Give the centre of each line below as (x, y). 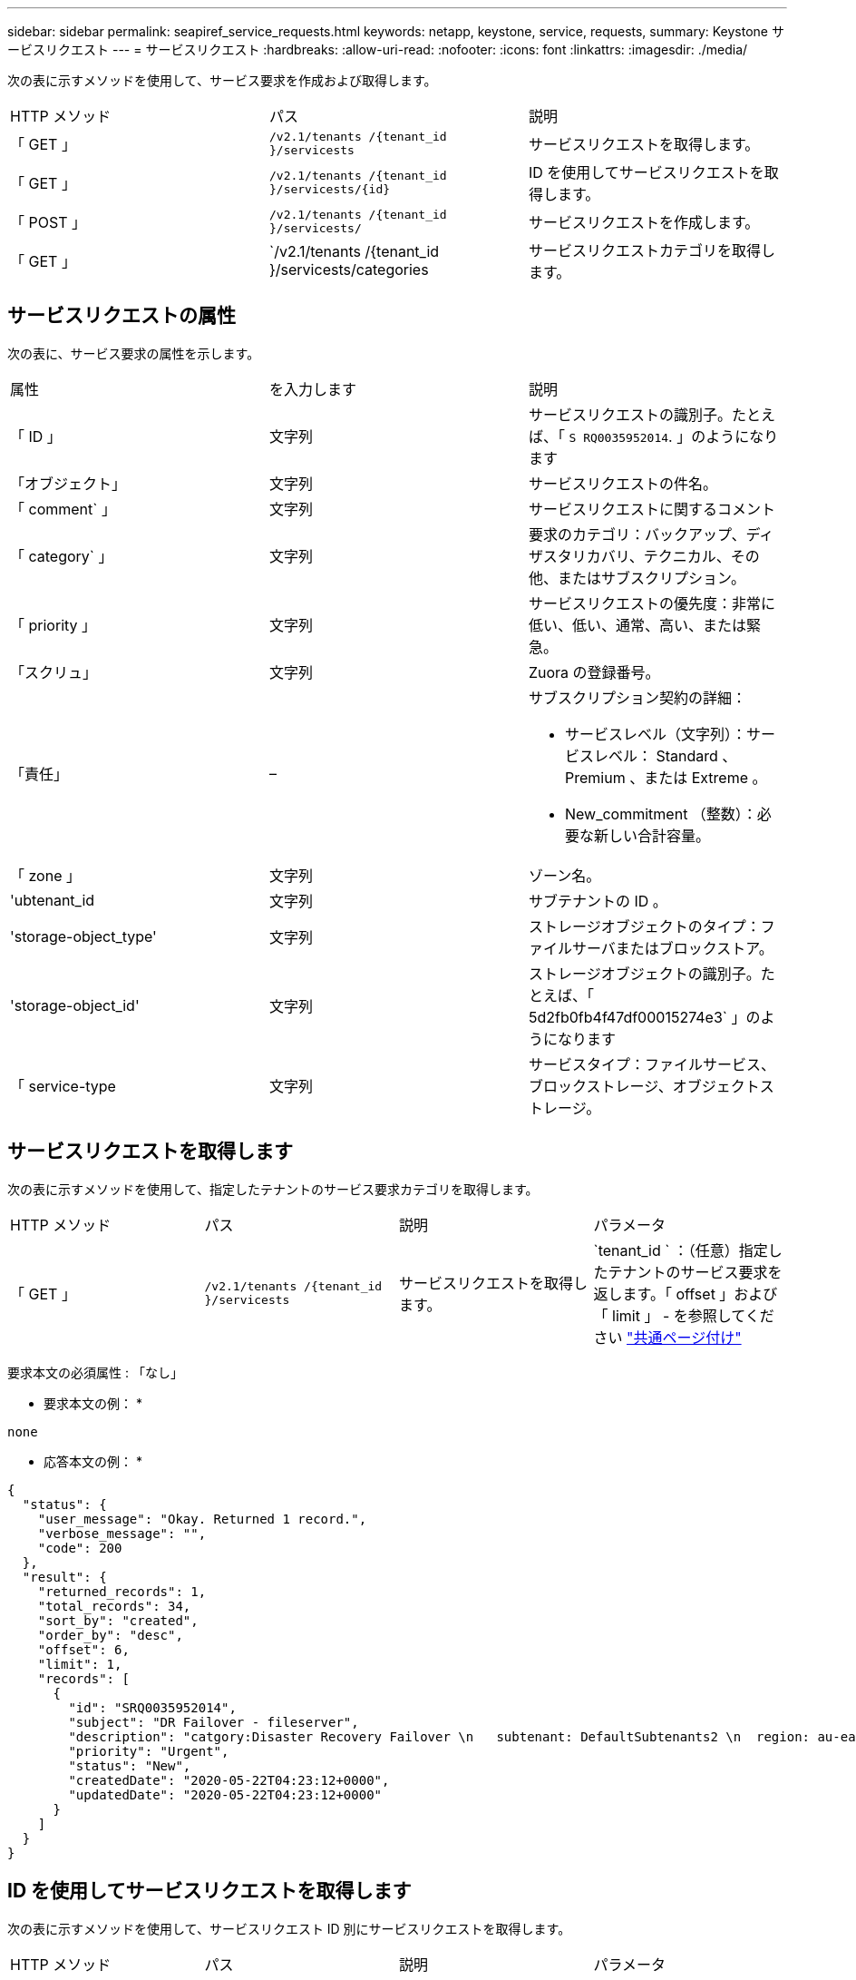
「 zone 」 (45, 875)
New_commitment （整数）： (661, 814)
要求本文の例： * (93, 1403)
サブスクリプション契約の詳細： (637, 697)
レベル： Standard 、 (665, 755)
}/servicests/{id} (330, 189)
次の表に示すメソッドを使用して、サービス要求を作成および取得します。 (222, 80)
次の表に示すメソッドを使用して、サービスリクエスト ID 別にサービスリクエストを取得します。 (289, 1928)
